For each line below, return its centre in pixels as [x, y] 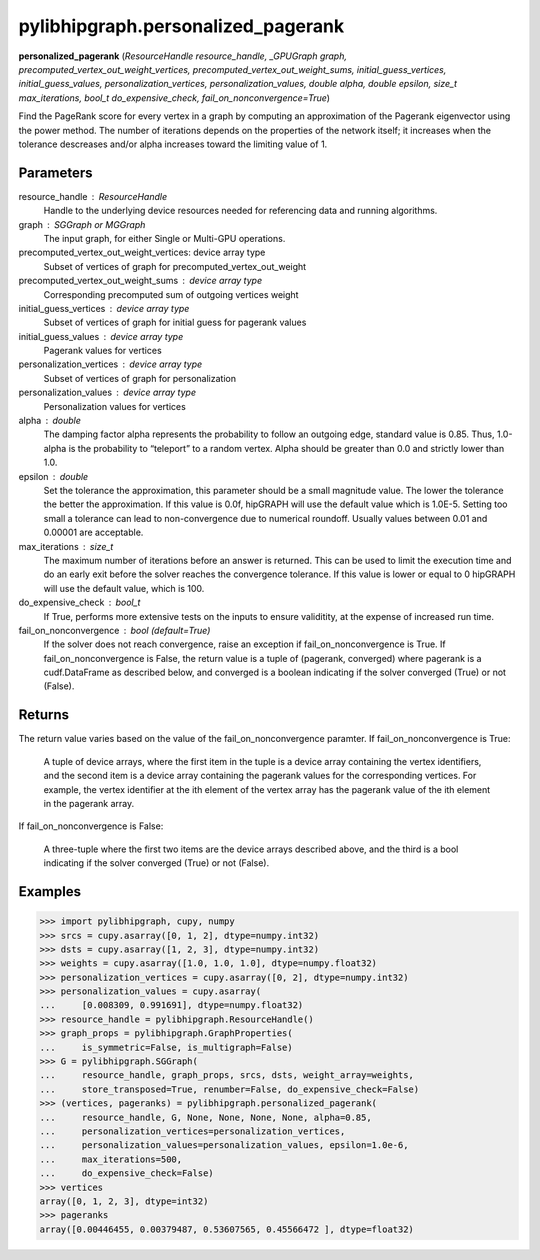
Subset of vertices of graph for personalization [140, 378]
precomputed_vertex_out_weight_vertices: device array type [142, 252]
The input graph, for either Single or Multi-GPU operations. [164, 238]
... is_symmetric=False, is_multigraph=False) [166, 1047]
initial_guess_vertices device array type [104, 308]
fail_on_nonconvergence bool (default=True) [114, 630]
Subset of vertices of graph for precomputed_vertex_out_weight [175, 266]
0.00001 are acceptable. [93, 532]
